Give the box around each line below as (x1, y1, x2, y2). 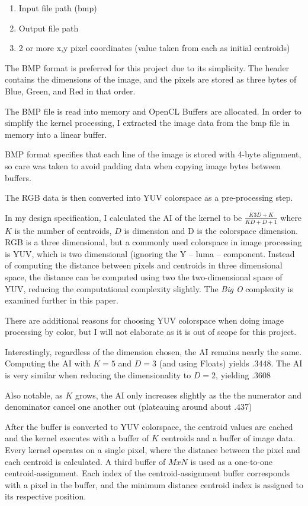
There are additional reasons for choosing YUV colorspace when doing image (5, 314, 284, 326)
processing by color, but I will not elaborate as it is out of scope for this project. (5, 325, 297, 338)
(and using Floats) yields (159, 357, 249, 369)
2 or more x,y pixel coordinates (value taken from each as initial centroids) (18, 42, 290, 54)
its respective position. (5, 490, 86, 502)
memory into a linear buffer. (5, 128, 107, 140)
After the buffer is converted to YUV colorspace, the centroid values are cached (5, 420, 293, 432)
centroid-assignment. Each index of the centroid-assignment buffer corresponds (5, 467, 290, 479)
